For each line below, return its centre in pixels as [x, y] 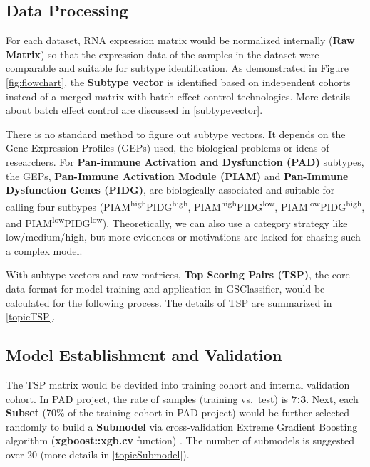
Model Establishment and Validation [144, 355]
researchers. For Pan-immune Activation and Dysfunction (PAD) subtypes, [185, 161]
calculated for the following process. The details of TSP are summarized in [169, 302]
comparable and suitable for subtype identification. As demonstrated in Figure [177, 68]
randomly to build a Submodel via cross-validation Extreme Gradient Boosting [182, 426]
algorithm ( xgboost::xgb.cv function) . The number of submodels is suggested [180, 440]
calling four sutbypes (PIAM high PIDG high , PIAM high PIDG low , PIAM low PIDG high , [185, 205]
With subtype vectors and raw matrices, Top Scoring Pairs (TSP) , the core [178, 274]
